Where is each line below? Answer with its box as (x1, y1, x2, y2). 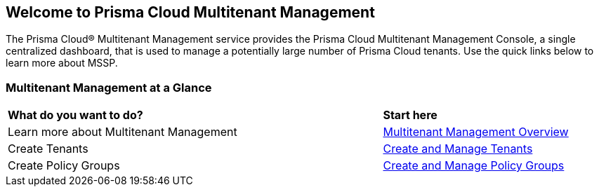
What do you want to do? (8, 108, 143, 123)
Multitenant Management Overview (383, 125, 569, 139)
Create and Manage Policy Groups (383, 158, 565, 173)
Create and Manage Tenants (383, 142, 533, 156)
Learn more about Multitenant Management (8, 125, 237, 139)
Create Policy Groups (8, 158, 120, 173)
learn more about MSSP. (6, 57, 118, 69)
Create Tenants (8, 142, 88, 156)
